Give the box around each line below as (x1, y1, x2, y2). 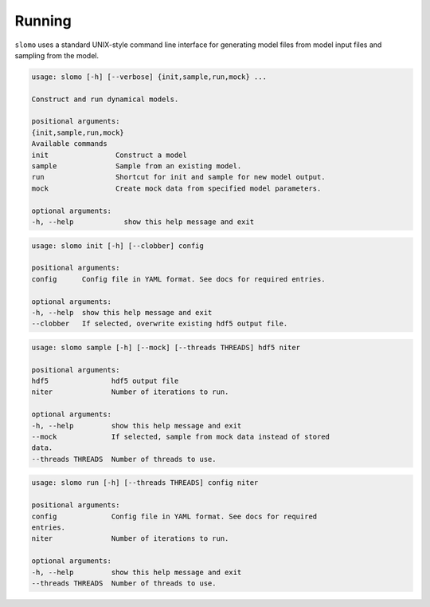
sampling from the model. (14, 50, 100, 60)
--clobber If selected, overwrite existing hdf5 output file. (31, 319, 288, 329)
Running (14, 12, 72, 30)
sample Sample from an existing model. (31, 162, 242, 171)
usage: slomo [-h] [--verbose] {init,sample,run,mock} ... (31, 72, 267, 81)
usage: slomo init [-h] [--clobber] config (31, 241, 205, 250)
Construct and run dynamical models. (31, 94, 179, 104)
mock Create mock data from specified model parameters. (31, 183, 322, 193)
